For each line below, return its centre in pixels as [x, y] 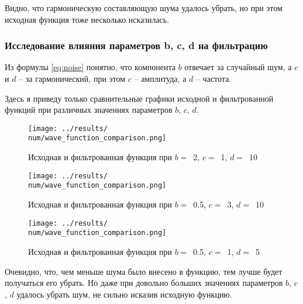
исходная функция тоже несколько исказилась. [87, 19]
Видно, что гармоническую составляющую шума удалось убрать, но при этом [144, 8]
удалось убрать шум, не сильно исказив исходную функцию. [124, 294]
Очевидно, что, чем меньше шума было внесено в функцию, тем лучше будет [144, 271]
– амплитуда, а [160, 78]
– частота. [214, 78]
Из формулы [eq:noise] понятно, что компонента [90, 67]
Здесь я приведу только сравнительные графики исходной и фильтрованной [139, 98]
